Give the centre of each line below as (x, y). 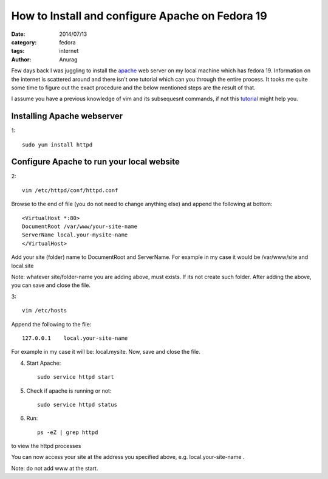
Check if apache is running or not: (69, 391)
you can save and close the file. (51, 285)
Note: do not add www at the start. (55, 468)
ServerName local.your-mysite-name (75, 235)
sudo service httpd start (76, 377)
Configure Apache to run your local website (96, 162)
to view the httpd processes (46, 446)
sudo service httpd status (77, 405)
